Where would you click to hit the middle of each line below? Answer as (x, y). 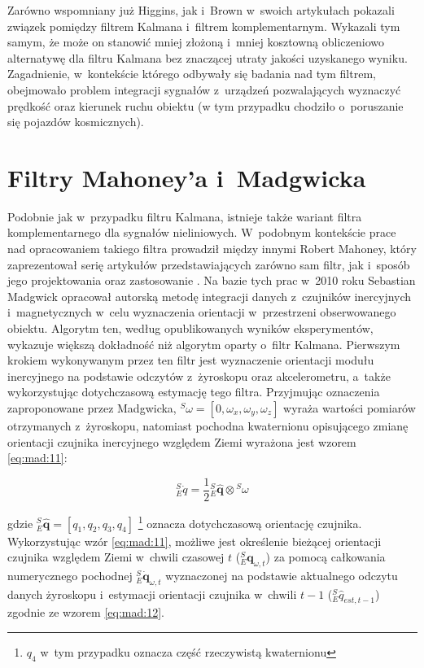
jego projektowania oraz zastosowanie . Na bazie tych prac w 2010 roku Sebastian (212, 280)
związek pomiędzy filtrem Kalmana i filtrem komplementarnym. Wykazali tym (204, 26)
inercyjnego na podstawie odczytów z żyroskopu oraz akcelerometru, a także (199, 375)
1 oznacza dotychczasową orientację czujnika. (250, 522)
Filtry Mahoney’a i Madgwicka (187, 177)
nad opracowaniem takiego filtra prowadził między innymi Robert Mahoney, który (212, 249)
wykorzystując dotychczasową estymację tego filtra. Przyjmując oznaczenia (194, 392)
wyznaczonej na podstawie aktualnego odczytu (282, 575)
